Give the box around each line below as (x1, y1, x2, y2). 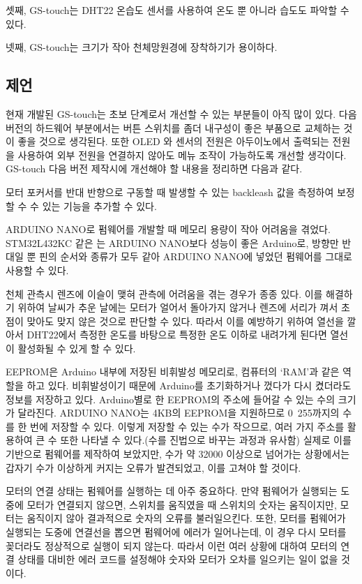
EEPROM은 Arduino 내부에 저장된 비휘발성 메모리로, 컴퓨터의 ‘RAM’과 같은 (6, 364, 340, 379)
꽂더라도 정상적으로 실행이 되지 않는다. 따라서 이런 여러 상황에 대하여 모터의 (6, 538, 338, 553)
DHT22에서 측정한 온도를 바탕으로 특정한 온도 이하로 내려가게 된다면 (27, 327, 327, 342)
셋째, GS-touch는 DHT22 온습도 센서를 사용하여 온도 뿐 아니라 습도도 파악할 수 (6, 3, 349, 17)
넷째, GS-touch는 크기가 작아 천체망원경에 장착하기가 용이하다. (6, 40, 278, 54)
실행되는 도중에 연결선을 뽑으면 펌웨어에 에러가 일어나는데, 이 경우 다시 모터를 (6, 525, 347, 539)
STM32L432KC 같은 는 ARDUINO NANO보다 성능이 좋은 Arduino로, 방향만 (6, 235, 339, 250)
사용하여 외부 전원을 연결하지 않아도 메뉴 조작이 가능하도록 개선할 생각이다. (17, 147, 347, 162)
